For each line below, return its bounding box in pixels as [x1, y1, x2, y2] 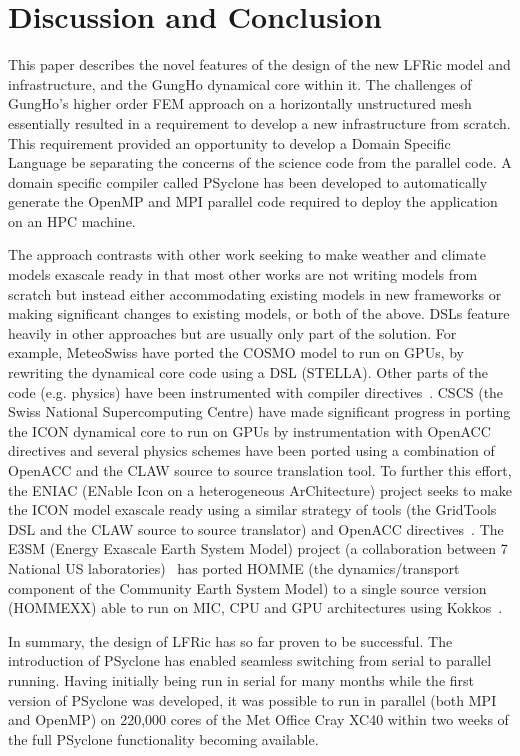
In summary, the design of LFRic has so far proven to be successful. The [8, 630, 453, 651]
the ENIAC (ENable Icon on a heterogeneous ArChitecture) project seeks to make [8, 479, 512, 500]
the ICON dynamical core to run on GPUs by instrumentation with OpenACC [8, 420, 491, 441]
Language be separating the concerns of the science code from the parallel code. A [8, 152, 512, 173]
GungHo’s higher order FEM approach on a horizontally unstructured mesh [8, 93, 472, 114]
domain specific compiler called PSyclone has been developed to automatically [8, 171, 488, 192]
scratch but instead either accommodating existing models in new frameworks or [8, 283, 502, 304]
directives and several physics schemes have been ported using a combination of [8, 440, 495, 461]
